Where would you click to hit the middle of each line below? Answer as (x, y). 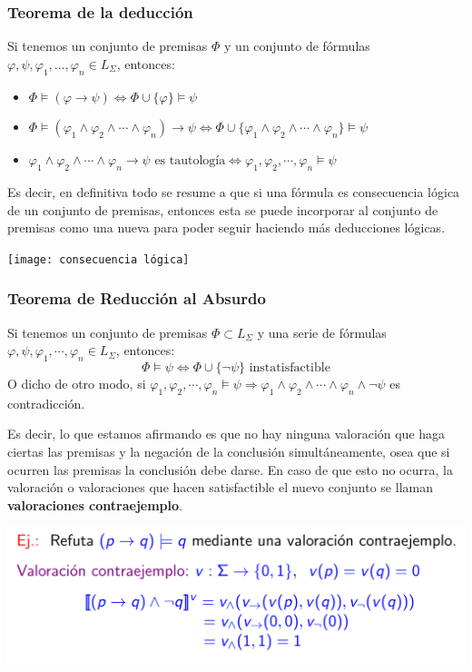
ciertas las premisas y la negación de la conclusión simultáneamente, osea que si (229, 452)
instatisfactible (290, 368)
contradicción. (46, 403)
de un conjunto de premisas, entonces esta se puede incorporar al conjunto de (223, 209)
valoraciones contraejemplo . (95, 504)
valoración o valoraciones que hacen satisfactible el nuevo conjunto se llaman (220, 487)
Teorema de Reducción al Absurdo (137, 298)
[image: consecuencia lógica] (98, 259)
